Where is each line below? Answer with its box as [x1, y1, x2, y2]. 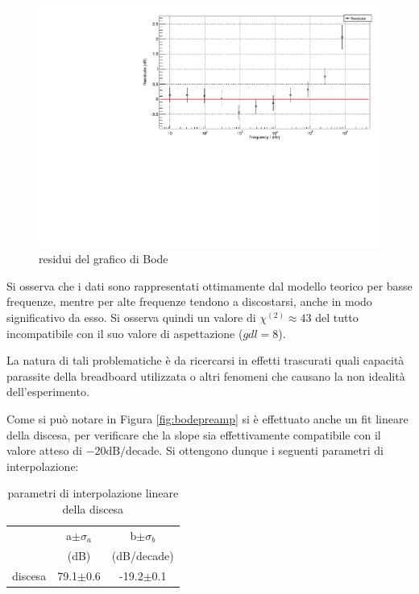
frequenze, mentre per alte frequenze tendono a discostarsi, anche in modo [6, 293, 372, 310]
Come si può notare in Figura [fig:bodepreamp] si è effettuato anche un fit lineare [6, 410, 409, 427]
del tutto [315, 309, 359, 326]
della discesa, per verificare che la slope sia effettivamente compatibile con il [6, 426, 381, 443]
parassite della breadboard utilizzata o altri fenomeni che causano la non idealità [6, 367, 405, 384]
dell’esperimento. [6, 383, 89, 400]
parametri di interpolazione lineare [7, 485, 179, 501]
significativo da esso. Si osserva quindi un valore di [6, 309, 256, 326]
